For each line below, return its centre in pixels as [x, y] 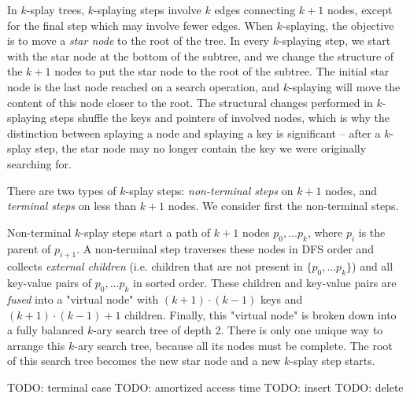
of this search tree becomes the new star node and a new [144, 361]
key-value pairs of [50, 283]
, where [325, 232]
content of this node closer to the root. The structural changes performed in [190, 102]
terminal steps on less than [72, 206]
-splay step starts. [332, 361]
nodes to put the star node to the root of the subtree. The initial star [222, 71]
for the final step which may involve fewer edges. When [140, 25]
